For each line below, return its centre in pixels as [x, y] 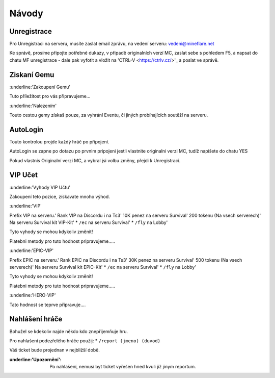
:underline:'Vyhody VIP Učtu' [40, 187]
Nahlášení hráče [36, 319]
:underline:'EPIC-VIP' [31, 250]
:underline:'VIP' [25, 206]
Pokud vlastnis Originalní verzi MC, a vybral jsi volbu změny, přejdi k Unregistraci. [95, 160]
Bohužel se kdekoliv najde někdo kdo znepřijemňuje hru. [69, 331]
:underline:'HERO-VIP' [33, 295]
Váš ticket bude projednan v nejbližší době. [55, 350]
